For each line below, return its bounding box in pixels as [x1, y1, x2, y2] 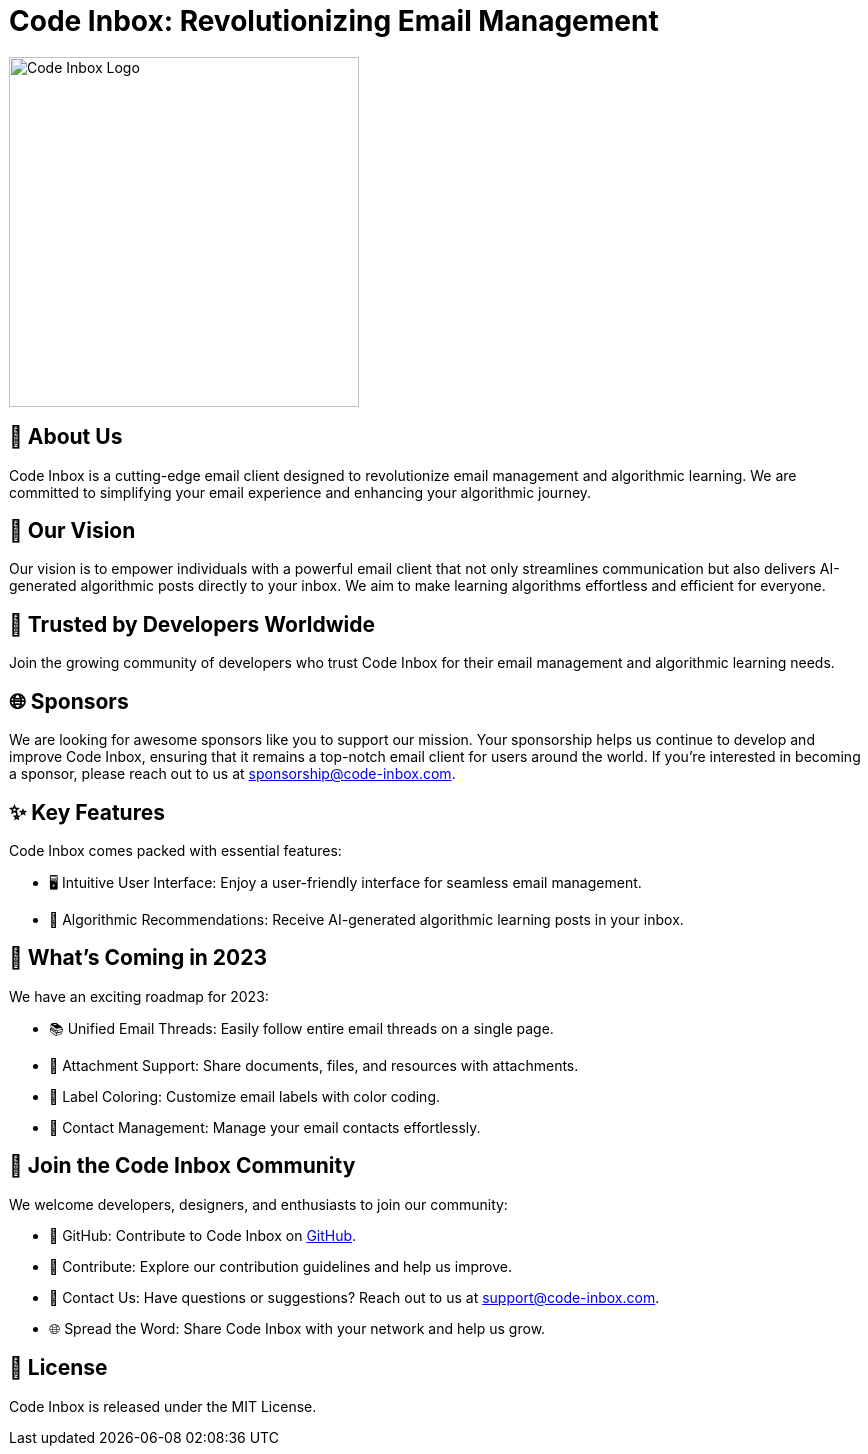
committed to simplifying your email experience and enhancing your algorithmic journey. [9, 483, 592, 501]
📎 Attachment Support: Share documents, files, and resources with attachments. [49, 1056, 579, 1074]
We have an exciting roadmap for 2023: [9, 987, 269, 1005]
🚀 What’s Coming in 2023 [9, 945, 268, 971]
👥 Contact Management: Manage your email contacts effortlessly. [49, 1118, 481, 1136]
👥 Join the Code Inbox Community [9, 1153, 356, 1179]
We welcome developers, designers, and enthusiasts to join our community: [9, 1195, 508, 1213]
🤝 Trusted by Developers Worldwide [9, 611, 375, 637]
